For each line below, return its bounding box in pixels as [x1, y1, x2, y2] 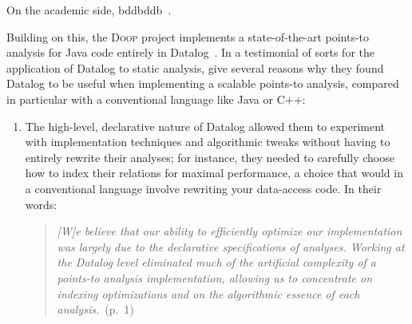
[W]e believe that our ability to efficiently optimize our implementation [57, 223, 402, 239]
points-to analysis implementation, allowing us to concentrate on [57, 269, 373, 286]
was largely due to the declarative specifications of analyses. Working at [57, 238, 405, 255]
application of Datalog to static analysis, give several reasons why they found [6, 59, 384, 76]
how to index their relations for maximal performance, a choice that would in [25, 164, 403, 181]
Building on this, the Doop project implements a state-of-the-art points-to [6, 28, 370, 45]
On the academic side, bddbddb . [6, 2, 172, 18]
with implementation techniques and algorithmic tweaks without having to [25, 133, 390, 150]
